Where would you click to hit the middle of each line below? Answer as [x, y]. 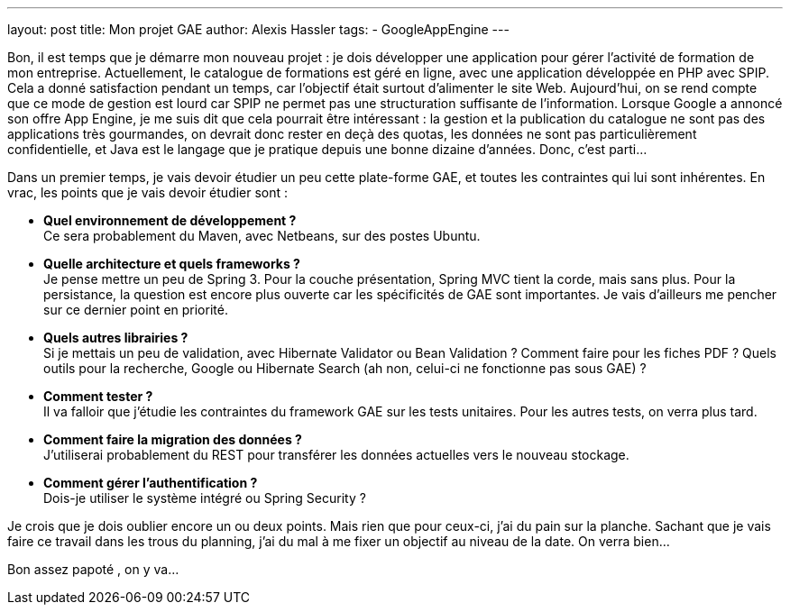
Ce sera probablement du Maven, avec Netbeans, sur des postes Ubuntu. [262, 236]
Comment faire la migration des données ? [173, 439]
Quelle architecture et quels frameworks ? [172, 264]
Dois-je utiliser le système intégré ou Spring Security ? [205, 498]
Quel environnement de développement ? [170, 220]
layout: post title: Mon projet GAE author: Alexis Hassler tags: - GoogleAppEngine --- [258, 29]
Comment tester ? [98, 396]
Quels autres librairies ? [116, 338]
